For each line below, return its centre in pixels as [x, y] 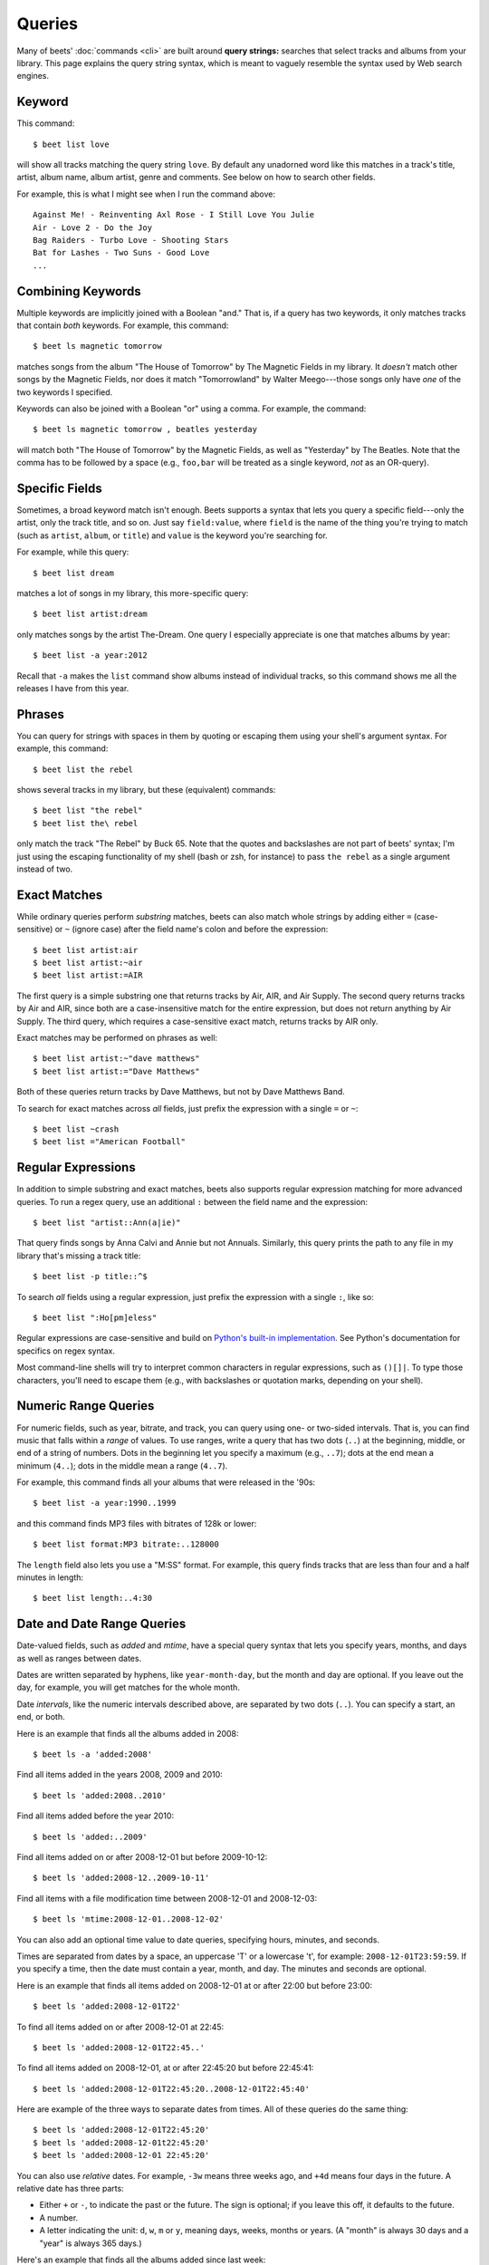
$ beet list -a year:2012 [91, 655]
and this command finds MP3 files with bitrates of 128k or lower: [137, 1523]
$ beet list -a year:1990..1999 [105, 1503]
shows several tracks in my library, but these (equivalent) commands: [146, 790]
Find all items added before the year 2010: [96, 1816]
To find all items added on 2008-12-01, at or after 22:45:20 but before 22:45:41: [165, 2068]
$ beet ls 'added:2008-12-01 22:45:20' [121, 2155]
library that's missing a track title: [79, 1256]
